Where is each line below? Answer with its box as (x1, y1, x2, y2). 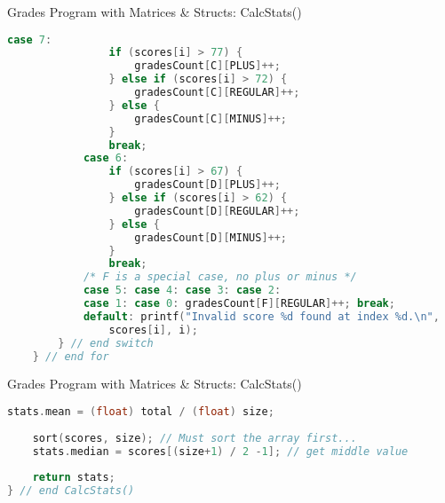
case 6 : (83, 152, 129, 165)
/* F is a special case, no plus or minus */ (83, 271, 357, 284)
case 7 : (7, 33, 52, 46)
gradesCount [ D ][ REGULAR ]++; (134, 204, 300, 217)
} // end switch (58, 336, 154, 350)
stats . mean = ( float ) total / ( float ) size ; (7, 405, 274, 419)
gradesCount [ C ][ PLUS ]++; (134, 59, 281, 73)
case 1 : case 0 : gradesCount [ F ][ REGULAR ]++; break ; (83, 297, 395, 310)
